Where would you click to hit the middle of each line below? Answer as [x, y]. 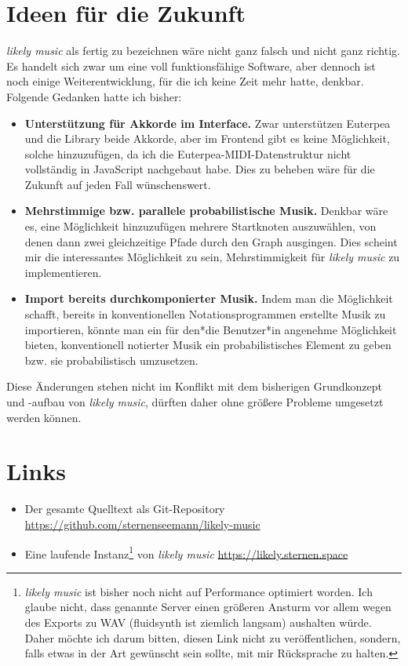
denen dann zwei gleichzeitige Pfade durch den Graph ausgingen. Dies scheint [211, 241]
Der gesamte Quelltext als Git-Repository [125, 509]
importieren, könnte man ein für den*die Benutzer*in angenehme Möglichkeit [211, 329]
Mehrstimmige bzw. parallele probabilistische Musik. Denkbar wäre [206, 211]
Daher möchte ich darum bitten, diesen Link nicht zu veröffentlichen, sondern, [213, 637]
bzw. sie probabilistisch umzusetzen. [111, 360]
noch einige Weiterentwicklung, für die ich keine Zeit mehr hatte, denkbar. [185, 81]
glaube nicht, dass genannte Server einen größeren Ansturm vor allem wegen [208, 607]
